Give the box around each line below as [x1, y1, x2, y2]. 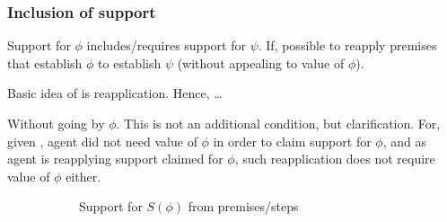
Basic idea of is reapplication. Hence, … [7, 84, 223, 102]
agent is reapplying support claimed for [7, 149, 223, 168]
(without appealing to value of [177, 53, 345, 72]
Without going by [7, 114, 105, 132]
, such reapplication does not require [234, 149, 435, 168]
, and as [382, 131, 426, 150]
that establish [7, 53, 83, 72]
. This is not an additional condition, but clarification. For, [116, 114, 441, 132]
